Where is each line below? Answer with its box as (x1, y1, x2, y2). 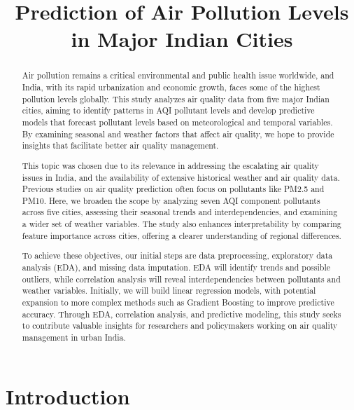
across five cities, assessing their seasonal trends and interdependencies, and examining (22, 206, 338, 218)
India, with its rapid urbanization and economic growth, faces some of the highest (22, 81, 320, 93)
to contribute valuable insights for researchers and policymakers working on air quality (22, 320, 338, 332)
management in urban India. (22, 331, 126, 343)
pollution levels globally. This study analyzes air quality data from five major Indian (22, 93, 330, 104)
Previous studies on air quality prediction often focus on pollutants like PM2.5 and (22, 183, 325, 195)
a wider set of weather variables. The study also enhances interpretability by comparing (22, 218, 341, 230)
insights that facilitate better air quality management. (22, 139, 219, 151)
